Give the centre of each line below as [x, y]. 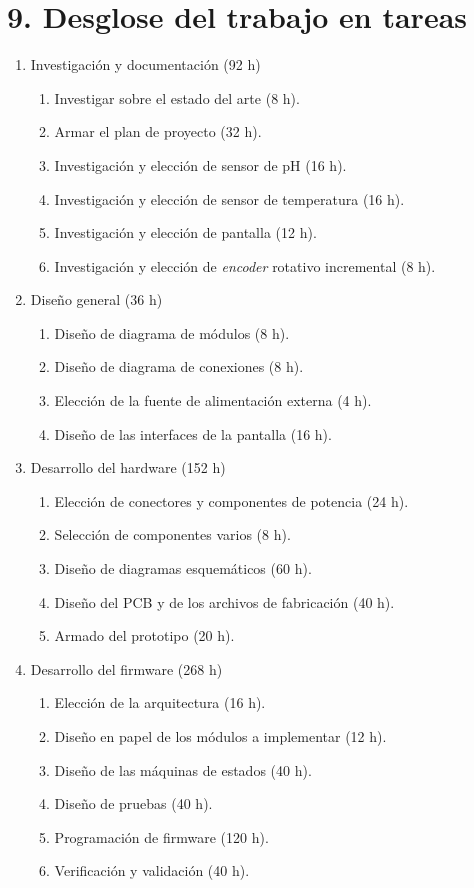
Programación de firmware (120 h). [161, 836]
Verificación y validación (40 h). [152, 870]
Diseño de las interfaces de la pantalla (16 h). [193, 433]
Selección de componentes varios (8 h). [172, 534]
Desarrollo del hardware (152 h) [128, 467]
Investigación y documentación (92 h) [145, 64]
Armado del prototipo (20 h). [144, 635]
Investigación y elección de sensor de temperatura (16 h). [229, 198]
